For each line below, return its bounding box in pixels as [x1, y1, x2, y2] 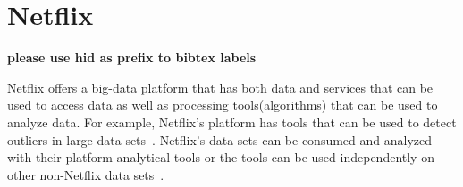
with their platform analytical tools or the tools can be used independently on [7, 148, 434, 167]
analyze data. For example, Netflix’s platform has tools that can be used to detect [7, 112, 457, 131]
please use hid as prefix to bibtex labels [7, 48, 257, 67]
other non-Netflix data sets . [7, 165, 164, 183]
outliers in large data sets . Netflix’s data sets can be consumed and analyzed [7, 130, 433, 149]
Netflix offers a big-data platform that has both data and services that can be [7, 77, 434, 96]
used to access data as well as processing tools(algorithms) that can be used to [7, 95, 438, 114]
